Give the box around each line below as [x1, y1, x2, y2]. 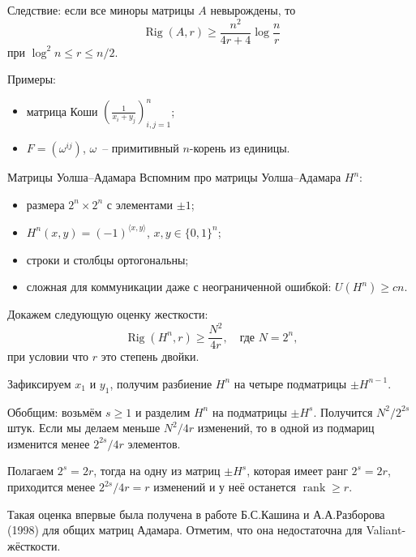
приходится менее [7, 478, 96, 495]
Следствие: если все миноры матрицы [7, 2, 195, 18]
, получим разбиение [109, 375, 212, 392]
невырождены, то [210, 2, 296, 18]
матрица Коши [26, 102, 98, 119]
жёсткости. [7, 537, 61, 554]
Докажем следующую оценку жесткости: [7, 306, 208, 323]
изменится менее [7, 435, 90, 452]
